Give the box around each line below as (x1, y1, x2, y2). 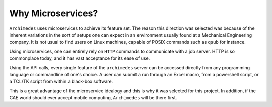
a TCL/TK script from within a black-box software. (9, 78, 113, 85)
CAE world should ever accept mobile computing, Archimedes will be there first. (9, 95, 177, 101)
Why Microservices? (9, 8, 98, 19)
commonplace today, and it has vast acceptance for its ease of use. (9, 55, 150, 61)
